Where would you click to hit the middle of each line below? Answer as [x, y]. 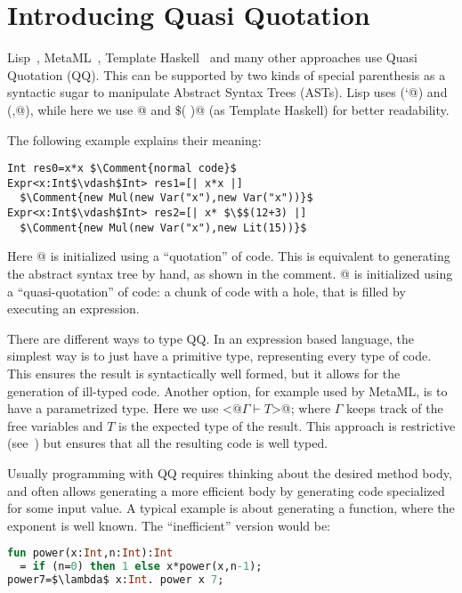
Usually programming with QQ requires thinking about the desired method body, [230, 472]
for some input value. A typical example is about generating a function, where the [231, 508]
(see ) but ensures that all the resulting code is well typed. [168, 443]
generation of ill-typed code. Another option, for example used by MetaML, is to [227, 390]
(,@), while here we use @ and [89, 109]
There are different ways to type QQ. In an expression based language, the [211, 338]
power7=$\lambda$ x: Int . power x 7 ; [116, 580]
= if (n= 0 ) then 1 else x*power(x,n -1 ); [141, 567]
